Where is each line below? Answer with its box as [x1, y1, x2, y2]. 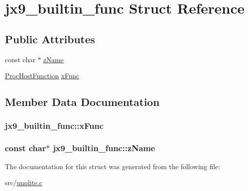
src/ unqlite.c [5, 177, 42, 188]
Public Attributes [5, 31, 95, 46]
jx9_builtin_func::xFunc [5, 120, 104, 132]
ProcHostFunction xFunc [5, 70, 79, 81]
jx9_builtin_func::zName [53, 142, 155, 154]
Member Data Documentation [5, 94, 160, 109]
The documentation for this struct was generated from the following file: [5, 161, 220, 171]
